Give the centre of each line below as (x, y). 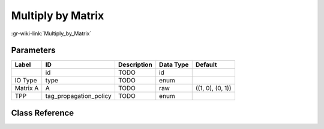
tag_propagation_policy (78, 96)
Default (206, 64)
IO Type (26, 81)
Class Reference (43, 113)
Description (135, 64)
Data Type (174, 64)
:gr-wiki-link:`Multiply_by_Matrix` (51, 33)
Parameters (33, 50)
